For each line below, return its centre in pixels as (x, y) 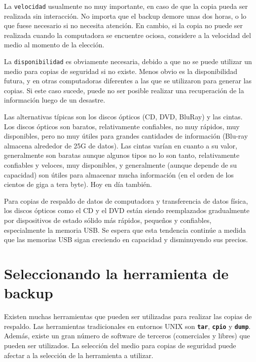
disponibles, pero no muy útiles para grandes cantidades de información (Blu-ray (126, 136)
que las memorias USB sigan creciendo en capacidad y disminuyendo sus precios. (126, 239)
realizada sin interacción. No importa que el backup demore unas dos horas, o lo (125, 16)
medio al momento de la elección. (54, 45)
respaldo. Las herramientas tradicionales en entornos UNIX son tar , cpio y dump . (128, 326)
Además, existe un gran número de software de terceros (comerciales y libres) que (127, 336)
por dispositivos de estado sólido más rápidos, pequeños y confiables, (108, 220)
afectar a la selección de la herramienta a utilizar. (79, 355)
